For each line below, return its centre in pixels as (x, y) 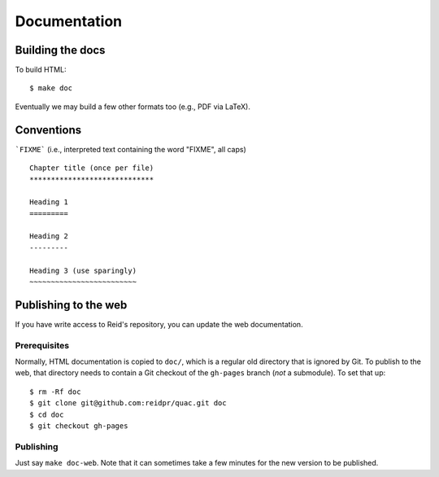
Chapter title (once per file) (92, 168)
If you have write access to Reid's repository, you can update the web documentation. (159, 324)
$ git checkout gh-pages (79, 426)
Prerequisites (42, 345)
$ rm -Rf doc (55, 392)
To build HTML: (41, 70)
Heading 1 (49, 202)
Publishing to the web (71, 305)
